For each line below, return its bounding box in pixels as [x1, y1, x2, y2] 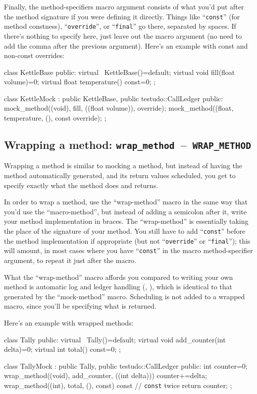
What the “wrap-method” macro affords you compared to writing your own [4, 271, 233, 282]
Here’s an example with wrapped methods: [4, 317, 134, 328]
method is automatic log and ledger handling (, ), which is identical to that [4, 281, 233, 292]
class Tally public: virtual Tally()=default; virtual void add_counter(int [4, 334, 226, 344]
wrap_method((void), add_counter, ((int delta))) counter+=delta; [4, 370, 207, 381]
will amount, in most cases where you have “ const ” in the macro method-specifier [4, 245, 253, 256]
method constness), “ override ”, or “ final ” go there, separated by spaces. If [4, 21, 236, 31]
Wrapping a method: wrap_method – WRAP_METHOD [4, 137, 251, 152]
